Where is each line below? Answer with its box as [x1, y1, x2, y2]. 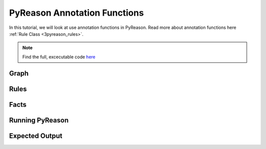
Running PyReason [9, 116, 69, 124]
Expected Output [9, 131, 63, 140]
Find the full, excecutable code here [22, 54, 96, 60]
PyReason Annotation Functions [9, 7, 144, 18]
